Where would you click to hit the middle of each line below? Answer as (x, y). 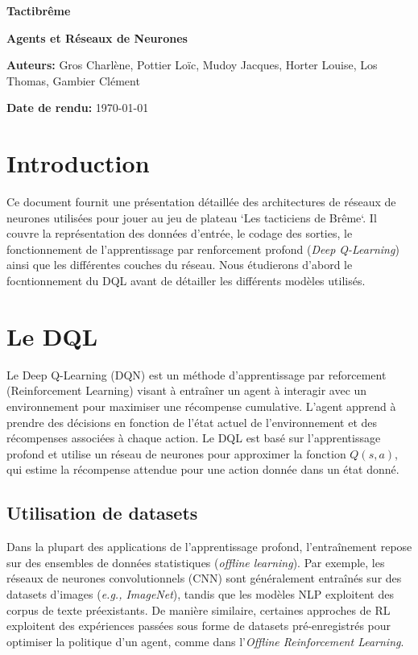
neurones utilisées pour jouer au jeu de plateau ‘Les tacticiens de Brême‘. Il (192, 217)
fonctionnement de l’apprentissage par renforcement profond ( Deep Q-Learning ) (203, 249)
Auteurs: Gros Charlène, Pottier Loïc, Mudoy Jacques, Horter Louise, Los (192, 65)
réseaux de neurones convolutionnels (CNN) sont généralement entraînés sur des (204, 578)
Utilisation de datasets (102, 513)
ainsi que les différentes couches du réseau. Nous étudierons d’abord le (180, 265)
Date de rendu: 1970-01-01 (78, 108)
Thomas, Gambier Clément (73, 80)
